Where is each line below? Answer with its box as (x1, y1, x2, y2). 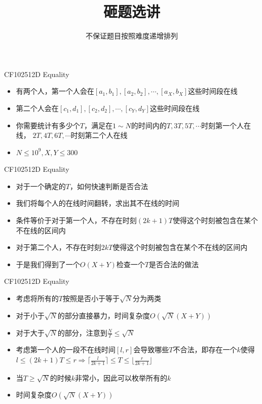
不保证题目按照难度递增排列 (86, 30, 178, 41)
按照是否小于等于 (62, 293, 120, 304)
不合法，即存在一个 (173, 344, 237, 355)
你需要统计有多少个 (16, 120, 80, 130)
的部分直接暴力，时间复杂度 (57, 310, 150, 320)
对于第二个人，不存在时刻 (16, 242, 101, 252)
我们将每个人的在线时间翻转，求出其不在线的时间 (16, 198, 179, 208)
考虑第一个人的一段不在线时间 (16, 344, 116, 355)
